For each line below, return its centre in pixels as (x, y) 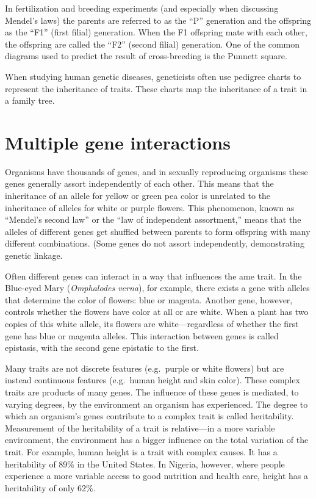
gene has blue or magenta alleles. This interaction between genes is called (142, 335)
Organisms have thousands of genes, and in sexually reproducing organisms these (156, 171)
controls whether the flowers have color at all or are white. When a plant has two (157, 312)
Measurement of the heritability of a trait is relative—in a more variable (140, 428)
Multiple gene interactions (118, 142)
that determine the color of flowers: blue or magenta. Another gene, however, (149, 299)
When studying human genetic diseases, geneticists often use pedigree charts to (153, 76)
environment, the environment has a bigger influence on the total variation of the (157, 440)
